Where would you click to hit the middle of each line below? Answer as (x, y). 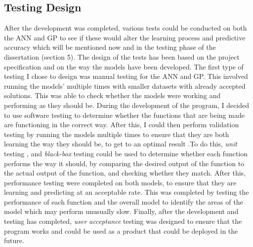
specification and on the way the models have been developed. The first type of (124, 66)
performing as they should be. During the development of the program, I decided (127, 105)
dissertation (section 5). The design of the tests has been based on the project (122, 56)
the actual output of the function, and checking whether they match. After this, (125, 173)
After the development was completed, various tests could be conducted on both (126, 28)
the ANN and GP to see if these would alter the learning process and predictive (125, 37)
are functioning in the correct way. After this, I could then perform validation (122, 124)
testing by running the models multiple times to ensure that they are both (117, 134)
